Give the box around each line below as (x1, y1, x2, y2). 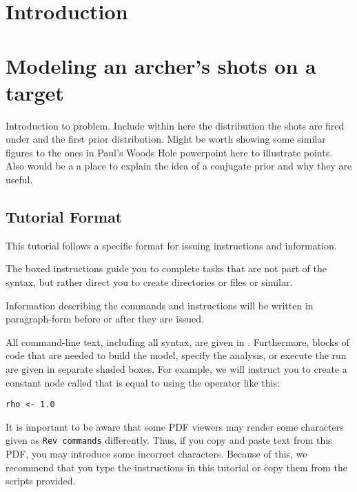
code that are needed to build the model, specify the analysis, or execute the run (6, 348, 347, 362)
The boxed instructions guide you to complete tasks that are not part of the (6, 261, 327, 276)
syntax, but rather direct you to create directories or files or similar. (6, 275, 293, 289)
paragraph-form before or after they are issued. (6, 311, 204, 326)
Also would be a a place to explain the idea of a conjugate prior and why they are (6, 158, 352, 173)
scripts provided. (6, 473, 76, 488)
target (6, 78, 64, 106)
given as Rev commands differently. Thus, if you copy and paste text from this (6, 433, 332, 447)
